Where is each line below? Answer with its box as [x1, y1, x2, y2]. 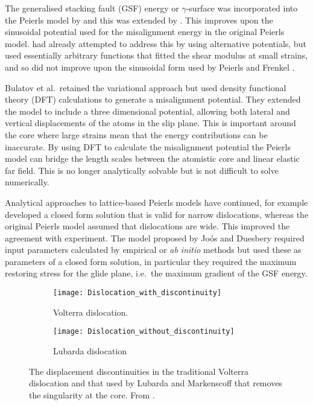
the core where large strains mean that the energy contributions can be [5, 128, 268, 141]
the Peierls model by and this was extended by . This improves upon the [5, 13, 273, 26]
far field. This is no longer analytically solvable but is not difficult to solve [5, 164, 279, 176]
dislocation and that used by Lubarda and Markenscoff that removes [29, 377, 282, 389]
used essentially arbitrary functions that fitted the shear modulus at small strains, [5, 49, 308, 62]
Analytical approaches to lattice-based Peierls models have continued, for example [5, 196, 308, 208]
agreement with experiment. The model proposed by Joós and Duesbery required [5, 231, 305, 244]
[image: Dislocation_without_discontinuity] [53, 327, 235, 336]
